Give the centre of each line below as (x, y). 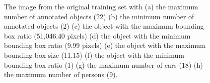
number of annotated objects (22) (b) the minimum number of (99, 16)
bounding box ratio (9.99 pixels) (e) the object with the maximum (105, 45)
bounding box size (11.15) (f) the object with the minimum (94, 55)
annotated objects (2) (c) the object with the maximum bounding (104, 26)
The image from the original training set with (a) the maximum (101, 6)
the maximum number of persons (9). (61, 74)
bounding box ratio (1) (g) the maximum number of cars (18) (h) (104, 64)
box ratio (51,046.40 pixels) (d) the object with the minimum (97, 35)
